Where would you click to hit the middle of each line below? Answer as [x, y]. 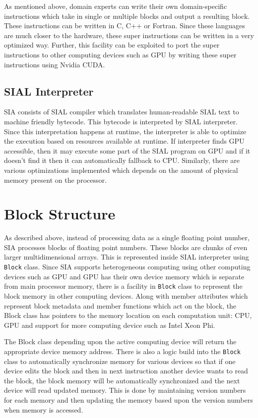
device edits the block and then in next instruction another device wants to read [126, 371]
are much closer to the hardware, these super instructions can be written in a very [129, 35]
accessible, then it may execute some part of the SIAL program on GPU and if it [127, 150]
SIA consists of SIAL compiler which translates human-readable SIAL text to [122, 112]
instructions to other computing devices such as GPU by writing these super [120, 54]
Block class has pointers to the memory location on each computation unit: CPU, [128, 315]
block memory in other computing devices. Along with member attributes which [126, 295]
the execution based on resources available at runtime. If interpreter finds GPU [124, 141]
